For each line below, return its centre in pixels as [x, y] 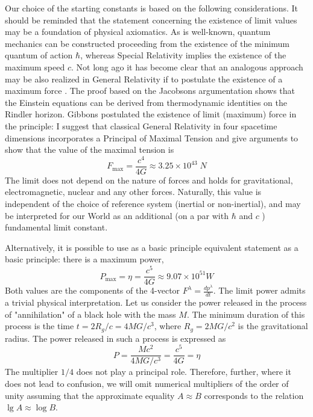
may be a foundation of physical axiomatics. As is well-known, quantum [138, 32]
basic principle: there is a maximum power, [84, 259]
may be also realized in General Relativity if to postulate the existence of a [144, 79]
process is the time [40, 326]
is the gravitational [273, 326]
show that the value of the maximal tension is [90, 150]
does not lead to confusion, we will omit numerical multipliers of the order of [147, 383]
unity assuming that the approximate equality [90, 395]
